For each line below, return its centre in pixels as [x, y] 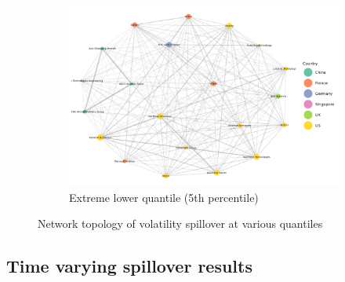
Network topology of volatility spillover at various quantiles [180, 223]
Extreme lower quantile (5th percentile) [164, 197]
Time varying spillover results [129, 266]
